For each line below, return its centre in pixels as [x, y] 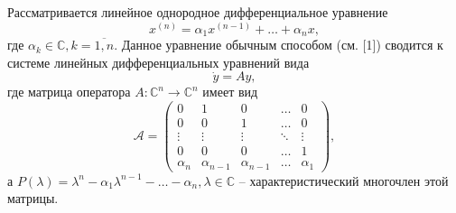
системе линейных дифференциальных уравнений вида [158, 62]
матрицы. [33, 198]
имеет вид [230, 92]
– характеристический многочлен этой [344, 180]
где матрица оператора [69, 92]
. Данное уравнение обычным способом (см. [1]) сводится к [279, 45]
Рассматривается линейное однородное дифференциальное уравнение [198, 12]
